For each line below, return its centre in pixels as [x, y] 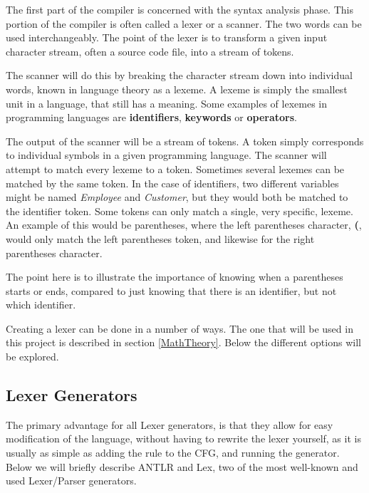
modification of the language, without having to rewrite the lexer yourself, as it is [183, 438]
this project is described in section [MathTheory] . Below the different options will [183, 342]
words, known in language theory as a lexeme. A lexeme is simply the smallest [177, 89]
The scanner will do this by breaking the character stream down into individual [179, 75]
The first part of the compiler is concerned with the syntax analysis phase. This [180, 9]
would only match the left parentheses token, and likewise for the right [160, 238]
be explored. [32, 357]
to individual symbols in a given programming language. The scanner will [166, 155]
